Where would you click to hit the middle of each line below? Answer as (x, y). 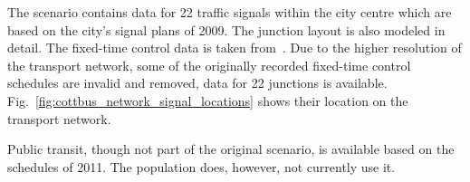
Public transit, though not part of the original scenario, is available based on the (231, 149)
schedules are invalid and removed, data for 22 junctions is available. (197, 83)
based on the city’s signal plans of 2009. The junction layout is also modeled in (226, 29)
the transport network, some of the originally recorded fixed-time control (209, 65)
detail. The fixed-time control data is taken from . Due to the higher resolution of (235, 48)
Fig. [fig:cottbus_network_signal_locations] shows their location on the (208, 100)
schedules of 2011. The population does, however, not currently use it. (201, 166)
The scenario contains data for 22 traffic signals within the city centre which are (230, 12)
